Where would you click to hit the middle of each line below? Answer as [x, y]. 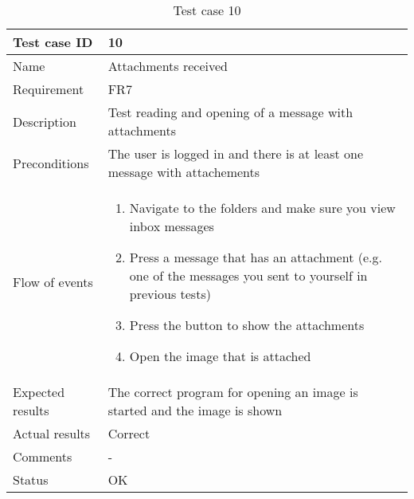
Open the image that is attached [220, 356]
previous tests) [170, 294]
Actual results [52, 433]
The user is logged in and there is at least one [236, 153]
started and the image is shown [195, 410]
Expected [39, 392]
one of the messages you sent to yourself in [248, 275]
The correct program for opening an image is [233, 392]
